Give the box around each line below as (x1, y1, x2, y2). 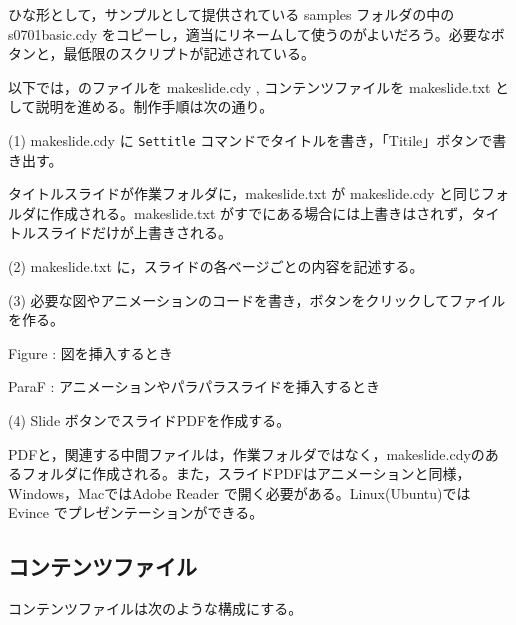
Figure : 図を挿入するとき (8, 342, 173, 363)
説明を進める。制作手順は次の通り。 (35, 96, 274, 117)
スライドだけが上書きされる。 (35, 222, 232, 243)
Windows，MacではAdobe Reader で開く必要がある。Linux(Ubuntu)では (8, 482, 471, 503)
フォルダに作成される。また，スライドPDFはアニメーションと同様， (21, 463, 471, 484)
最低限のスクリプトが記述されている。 (63, 43, 316, 64)
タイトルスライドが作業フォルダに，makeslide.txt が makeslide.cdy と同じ (8, 183, 482, 204)
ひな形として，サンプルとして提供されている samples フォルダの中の (8, 4, 455, 24)
